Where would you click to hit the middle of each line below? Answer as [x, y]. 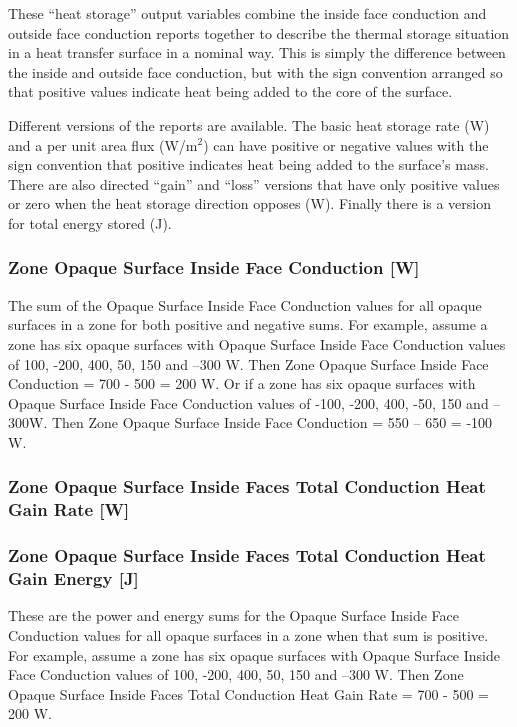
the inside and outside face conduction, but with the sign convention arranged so [255, 71]
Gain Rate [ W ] [69, 509]
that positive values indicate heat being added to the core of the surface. [230, 91]
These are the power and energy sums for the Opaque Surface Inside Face [233, 615]
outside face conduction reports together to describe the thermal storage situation [259, 32]
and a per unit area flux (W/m [103, 144]
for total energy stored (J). [90, 222]
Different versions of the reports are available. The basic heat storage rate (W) [249, 124]
